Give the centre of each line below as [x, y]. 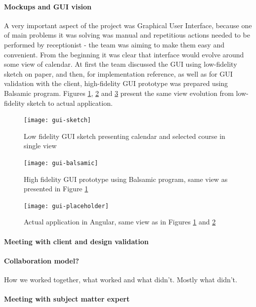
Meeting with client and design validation [76, 241]
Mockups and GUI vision [48, 6]
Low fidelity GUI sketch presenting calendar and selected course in [125, 136]
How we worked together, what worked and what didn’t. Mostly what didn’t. [121, 280]
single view [40, 146]
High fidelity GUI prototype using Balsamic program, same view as [126, 179]
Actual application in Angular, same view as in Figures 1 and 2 [120, 222]
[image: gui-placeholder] [66, 206]
